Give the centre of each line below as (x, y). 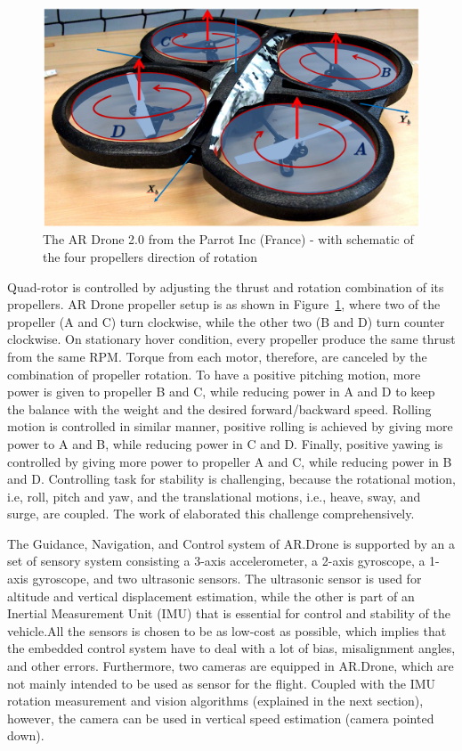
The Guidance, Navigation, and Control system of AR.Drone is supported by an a (231, 543)
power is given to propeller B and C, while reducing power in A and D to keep (221, 392)
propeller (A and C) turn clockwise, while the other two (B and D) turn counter (226, 321)
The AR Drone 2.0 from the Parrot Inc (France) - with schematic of (228, 239)
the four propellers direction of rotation (150, 256)
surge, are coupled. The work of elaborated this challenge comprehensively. (211, 514)
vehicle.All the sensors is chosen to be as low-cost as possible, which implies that (227, 630)
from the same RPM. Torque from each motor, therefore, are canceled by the (217, 356)
